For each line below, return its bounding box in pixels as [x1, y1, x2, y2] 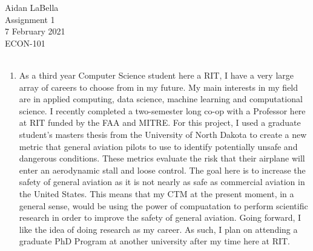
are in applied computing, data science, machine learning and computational [19, 93, 303, 105]
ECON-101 [5, 36, 45, 49]
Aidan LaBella [5, 1, 59, 13]
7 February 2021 [5, 25, 65, 37]
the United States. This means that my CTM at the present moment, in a [19, 187, 294, 200]
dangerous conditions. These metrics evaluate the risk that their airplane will [19, 152, 305, 165]
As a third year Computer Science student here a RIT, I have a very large [19, 68, 294, 81]
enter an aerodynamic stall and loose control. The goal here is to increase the [19, 163, 306, 176]
